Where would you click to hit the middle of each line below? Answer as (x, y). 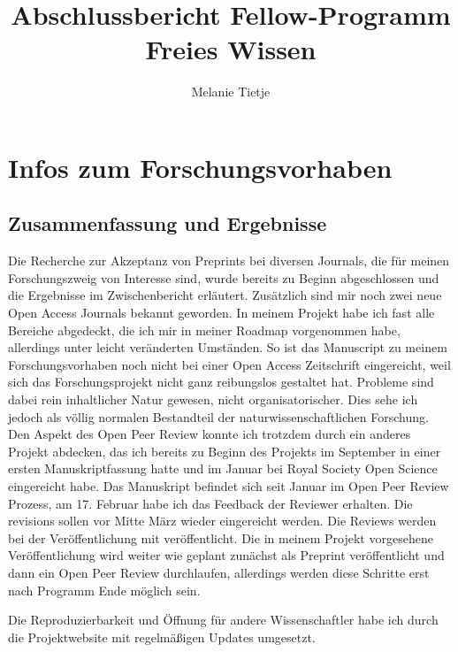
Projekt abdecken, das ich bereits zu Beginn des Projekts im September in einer (225, 451)
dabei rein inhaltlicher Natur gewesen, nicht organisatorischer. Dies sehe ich (213, 399)
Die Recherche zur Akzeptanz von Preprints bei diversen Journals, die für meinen (229, 261)
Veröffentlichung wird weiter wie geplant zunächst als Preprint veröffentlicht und (226, 555)
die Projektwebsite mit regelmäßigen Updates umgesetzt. (162, 637)
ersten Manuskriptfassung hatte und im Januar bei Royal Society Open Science (223, 468)
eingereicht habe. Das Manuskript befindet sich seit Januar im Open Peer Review (229, 486)
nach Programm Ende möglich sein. (104, 590)
